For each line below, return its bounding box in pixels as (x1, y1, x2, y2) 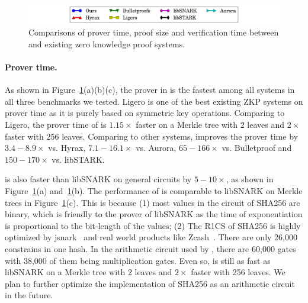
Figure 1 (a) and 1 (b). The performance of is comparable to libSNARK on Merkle (5, 185, 303, 197)
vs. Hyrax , (48, 141, 86, 154)
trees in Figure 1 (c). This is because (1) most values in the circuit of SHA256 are (5, 196, 300, 208)
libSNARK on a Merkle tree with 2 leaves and (5, 266, 172, 278)
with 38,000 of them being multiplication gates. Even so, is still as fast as (5, 254, 271, 266)
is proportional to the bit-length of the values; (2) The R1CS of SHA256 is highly (5, 219, 301, 231)
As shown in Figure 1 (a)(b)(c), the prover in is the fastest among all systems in (5, 83, 295, 96)
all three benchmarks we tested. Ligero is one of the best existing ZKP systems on (5, 95, 303, 107)
